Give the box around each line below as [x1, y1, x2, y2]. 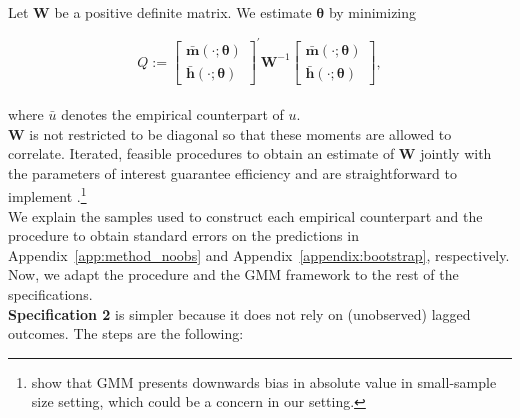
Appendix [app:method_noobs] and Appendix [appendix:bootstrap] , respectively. [8, 244, 510, 265]
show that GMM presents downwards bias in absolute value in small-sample [31, 371, 497, 392]
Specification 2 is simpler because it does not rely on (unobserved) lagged [8, 303, 471, 324]
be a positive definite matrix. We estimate [54, 2, 312, 22]
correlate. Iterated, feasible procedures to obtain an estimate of [8, 143, 395, 164]
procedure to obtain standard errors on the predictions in [8, 225, 359, 246]
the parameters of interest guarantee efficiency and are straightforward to [8, 162, 457, 183]
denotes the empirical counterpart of [61, 103, 284, 124]
